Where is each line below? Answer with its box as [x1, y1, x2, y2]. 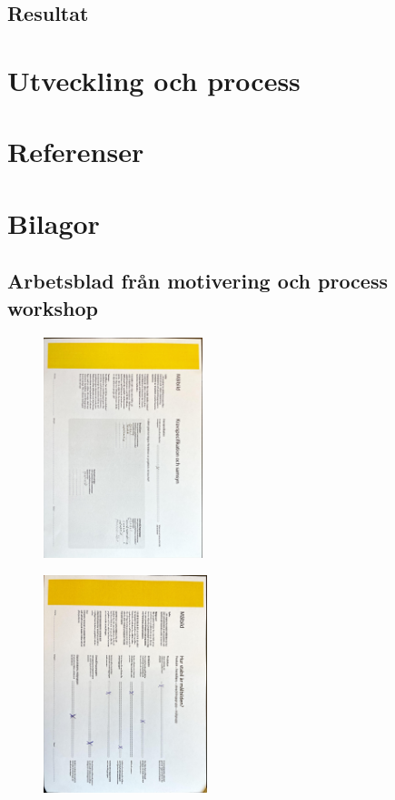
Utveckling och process [7, 61, 301, 98]
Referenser [7, 133, 144, 170]
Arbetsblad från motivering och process [7, 267, 388, 295]
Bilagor [7, 204, 100, 241]
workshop [7, 293, 99, 321]
